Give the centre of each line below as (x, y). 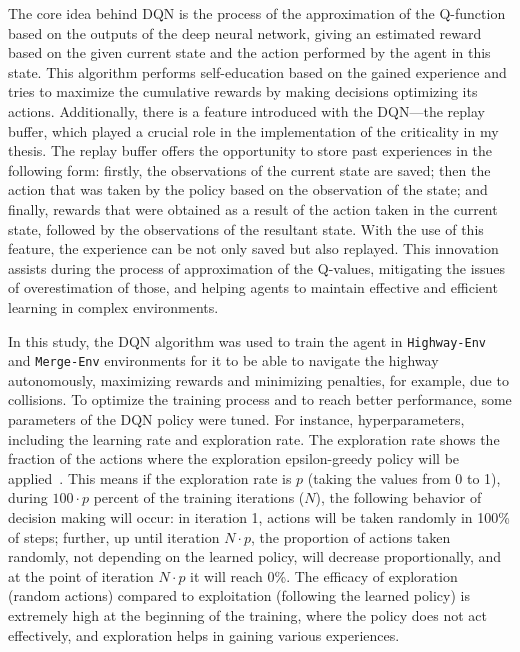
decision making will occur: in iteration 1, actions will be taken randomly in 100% (259, 516)
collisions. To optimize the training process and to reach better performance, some (260, 399)
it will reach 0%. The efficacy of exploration (324, 575)
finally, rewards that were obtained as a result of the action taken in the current (253, 208)
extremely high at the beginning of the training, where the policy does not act (247, 614)
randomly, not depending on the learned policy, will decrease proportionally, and (255, 556)
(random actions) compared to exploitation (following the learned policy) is (239, 595)
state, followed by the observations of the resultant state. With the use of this (246, 228)
